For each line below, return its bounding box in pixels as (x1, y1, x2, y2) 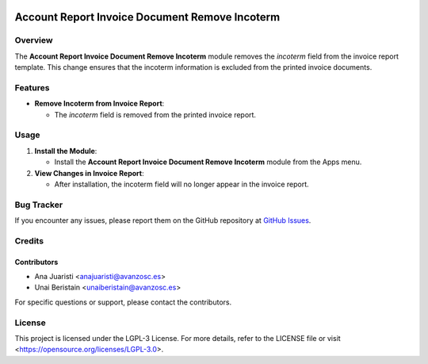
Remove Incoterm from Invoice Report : (34, 99, 165, 109)
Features (14, 82, 50, 93)
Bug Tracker (14, 199, 63, 210)
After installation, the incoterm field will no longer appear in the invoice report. (54, 179, 309, 189)
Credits (14, 235, 44, 246)
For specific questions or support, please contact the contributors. (14, 297, 232, 307)
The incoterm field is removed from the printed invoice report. (54, 109, 257, 119)
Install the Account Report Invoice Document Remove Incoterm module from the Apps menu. (54, 157, 362, 167)
